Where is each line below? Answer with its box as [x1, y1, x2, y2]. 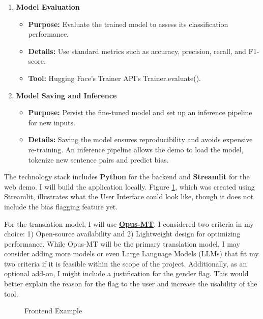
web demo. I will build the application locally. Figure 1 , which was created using [4, 181, 255, 192]
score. [28, 56, 46, 66]
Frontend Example [24, 305, 82, 316]
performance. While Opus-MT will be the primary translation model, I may [4, 238, 240, 249]
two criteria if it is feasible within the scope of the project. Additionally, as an [4, 258, 247, 269]
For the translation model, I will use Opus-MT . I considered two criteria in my [4, 218, 254, 229]
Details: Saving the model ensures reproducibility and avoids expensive [28, 134, 253, 145]
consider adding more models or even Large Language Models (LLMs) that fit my [4, 248, 259, 259]
